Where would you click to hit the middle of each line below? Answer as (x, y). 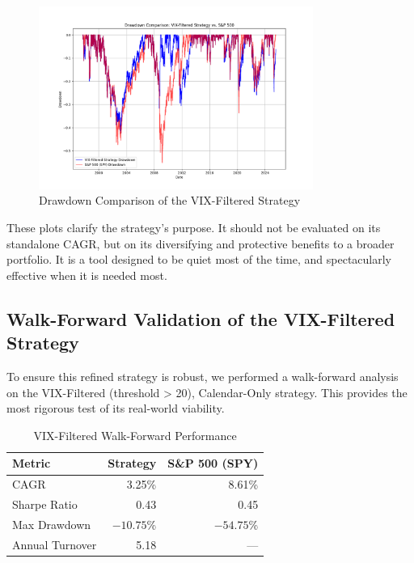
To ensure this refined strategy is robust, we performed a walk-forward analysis (203, 377)
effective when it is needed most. (87, 275)
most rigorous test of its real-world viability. (116, 408)
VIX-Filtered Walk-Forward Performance (135, 435)
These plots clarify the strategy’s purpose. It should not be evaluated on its (194, 228)
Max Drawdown (52, 524)
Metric (32, 463)
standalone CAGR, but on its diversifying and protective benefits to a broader (201, 243)
